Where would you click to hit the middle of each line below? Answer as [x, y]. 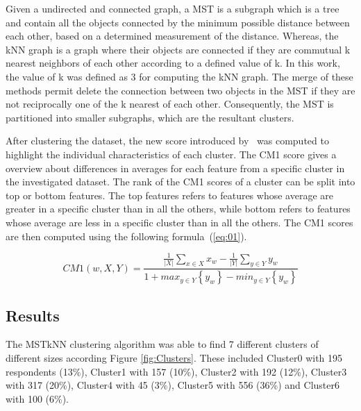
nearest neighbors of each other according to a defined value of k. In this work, [173, 63]
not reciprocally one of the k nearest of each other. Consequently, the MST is [170, 104]
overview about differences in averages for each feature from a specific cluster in [175, 168]
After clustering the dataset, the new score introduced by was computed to [167, 141]
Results [33, 315]
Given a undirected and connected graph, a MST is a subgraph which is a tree [173, 8]
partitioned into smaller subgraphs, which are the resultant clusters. [150, 117]
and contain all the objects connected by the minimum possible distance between [178, 22]
